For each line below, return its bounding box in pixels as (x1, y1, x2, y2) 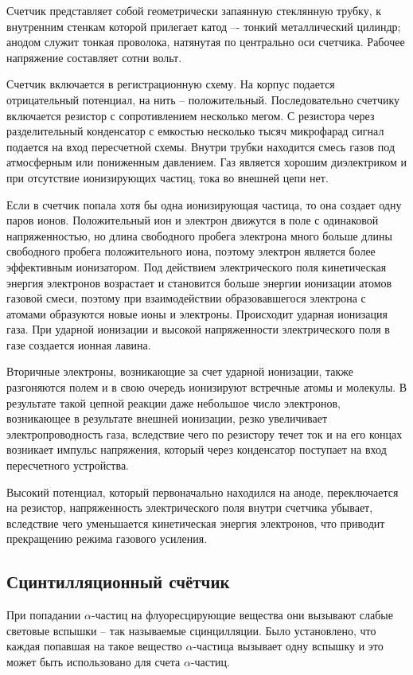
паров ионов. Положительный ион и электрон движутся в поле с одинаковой (6, 212, 379, 228)
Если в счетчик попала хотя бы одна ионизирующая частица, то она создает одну (6, 196, 402, 213)
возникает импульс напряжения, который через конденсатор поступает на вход (6, 441, 387, 458)
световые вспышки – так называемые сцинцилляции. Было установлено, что (6, 622, 376, 638)
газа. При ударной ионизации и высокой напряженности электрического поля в (6, 321, 390, 337)
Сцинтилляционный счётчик (6, 569, 230, 594)
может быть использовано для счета (6, 653, 181, 669)
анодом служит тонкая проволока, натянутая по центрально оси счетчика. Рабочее (6, 33, 405, 50)
